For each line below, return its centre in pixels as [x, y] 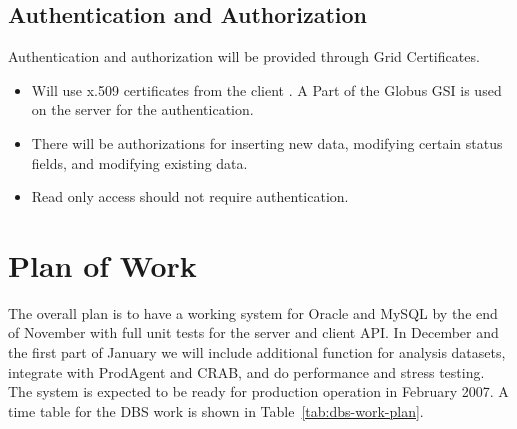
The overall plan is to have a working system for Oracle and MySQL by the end [253, 312]
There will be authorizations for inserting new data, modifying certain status [267, 142]
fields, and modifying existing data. [139, 162]
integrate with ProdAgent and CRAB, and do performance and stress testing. [246, 371]
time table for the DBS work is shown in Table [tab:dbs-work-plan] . [216, 410]
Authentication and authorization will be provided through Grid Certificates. [244, 56]
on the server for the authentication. [142, 109]
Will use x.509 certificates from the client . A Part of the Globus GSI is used [266, 89]
